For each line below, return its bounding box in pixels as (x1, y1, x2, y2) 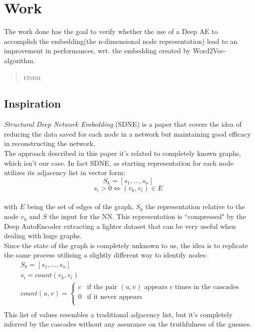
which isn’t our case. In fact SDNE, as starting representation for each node (4, 157, 233, 168)
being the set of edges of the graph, (27, 201, 134, 212)
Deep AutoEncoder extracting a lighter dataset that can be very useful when (4, 221, 236, 231)
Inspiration (4, 96, 61, 111)
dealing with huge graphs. (4, 230, 82, 241)
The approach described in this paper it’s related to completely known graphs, (4, 148, 241, 158)
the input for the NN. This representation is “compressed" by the (49, 211, 246, 221)
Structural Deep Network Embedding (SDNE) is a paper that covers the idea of (4, 119, 242, 129)
